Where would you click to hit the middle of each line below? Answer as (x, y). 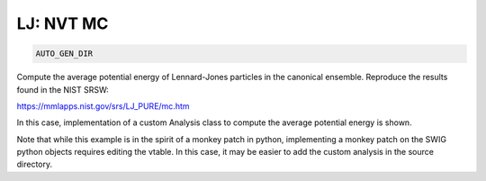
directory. (35, 164)
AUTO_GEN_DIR (64, 54)
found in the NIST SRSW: (63, 89)
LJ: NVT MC (63, 23)
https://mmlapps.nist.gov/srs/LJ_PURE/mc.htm (103, 106)
